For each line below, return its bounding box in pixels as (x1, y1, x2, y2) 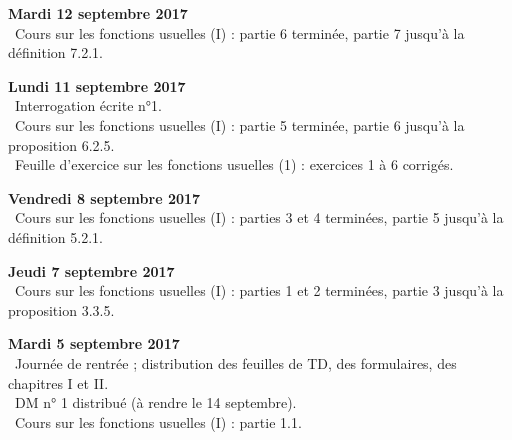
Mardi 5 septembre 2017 (8, 333, 180, 354)
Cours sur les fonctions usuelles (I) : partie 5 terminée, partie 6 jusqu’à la (14, 114, 465, 135)
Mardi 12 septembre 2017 (8, 3, 188, 23)
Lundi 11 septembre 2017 (8, 75, 186, 96)
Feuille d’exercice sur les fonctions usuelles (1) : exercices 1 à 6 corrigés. (14, 154, 454, 175)
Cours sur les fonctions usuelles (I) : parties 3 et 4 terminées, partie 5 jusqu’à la (14, 207, 504, 228)
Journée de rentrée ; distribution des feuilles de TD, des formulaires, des (14, 352, 457, 373)
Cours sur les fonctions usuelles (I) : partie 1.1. (14, 411, 302, 432)
